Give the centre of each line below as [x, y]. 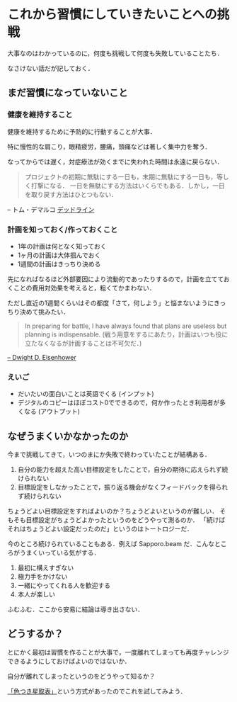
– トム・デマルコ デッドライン [51, 209]
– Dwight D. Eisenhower [42, 357]
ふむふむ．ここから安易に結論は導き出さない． [75, 609]
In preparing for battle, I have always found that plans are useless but [126, 326]
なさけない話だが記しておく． [51, 68]
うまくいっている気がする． [60, 553]
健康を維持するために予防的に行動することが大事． [82, 131]
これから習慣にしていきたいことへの [112, 15]
